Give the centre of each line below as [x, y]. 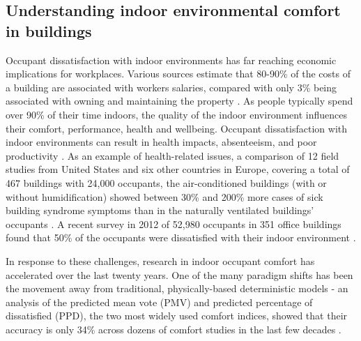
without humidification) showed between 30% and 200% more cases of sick [164, 196]
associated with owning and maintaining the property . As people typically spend [179, 101]
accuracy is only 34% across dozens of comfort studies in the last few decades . [174, 329]
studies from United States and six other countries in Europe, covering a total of [178, 169]
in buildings [49, 30]
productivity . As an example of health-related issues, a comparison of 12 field [172, 155]
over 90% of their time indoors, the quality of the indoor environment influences [176, 114]
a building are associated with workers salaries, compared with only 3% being [171, 87]
